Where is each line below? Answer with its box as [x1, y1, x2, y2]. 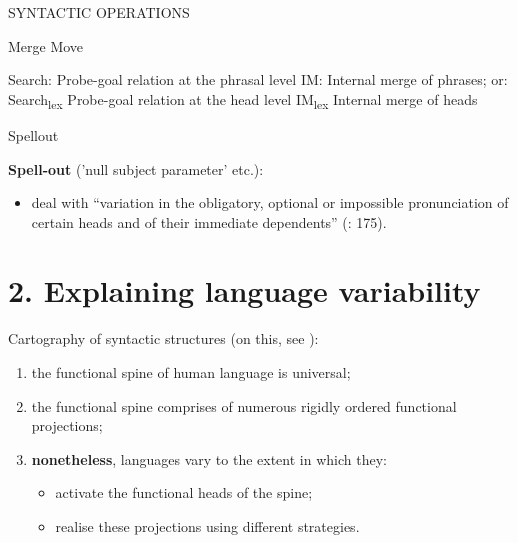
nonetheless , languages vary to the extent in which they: [31, 448, 387, 469]
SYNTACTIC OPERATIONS [8, 2, 190, 22]
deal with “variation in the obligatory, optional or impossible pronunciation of [31, 192, 509, 213]
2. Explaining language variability [8, 270, 481, 311]
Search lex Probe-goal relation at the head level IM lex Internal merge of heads [8, 88, 478, 112]
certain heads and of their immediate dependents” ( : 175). [31, 211, 387, 232]
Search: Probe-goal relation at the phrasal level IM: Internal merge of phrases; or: [8, 69, 508, 90]
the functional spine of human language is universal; [31, 362, 351, 382]
